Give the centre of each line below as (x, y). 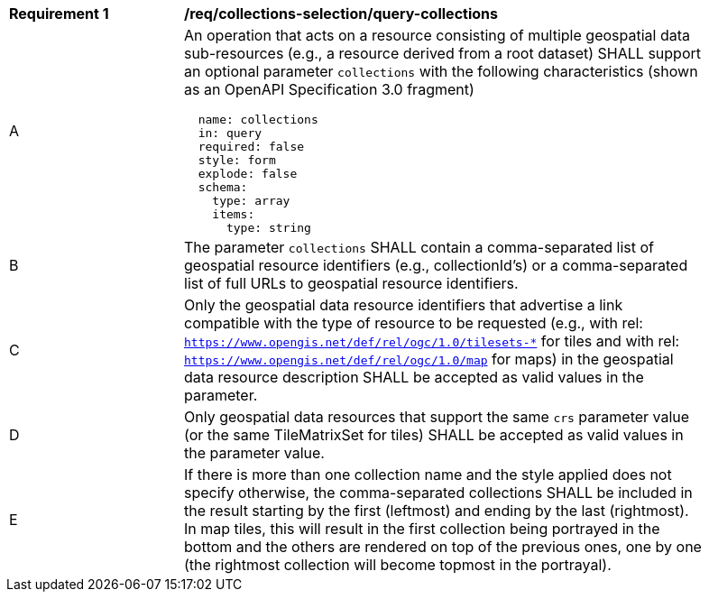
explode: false (248, 174)
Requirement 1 (59, 14)
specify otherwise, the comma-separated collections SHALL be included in (438, 493)
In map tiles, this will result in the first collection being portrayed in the (422, 529)
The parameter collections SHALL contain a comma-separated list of (419, 247)
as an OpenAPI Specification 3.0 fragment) (329, 89)
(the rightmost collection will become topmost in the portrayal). (398, 565)
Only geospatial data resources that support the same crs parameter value (437, 417)
